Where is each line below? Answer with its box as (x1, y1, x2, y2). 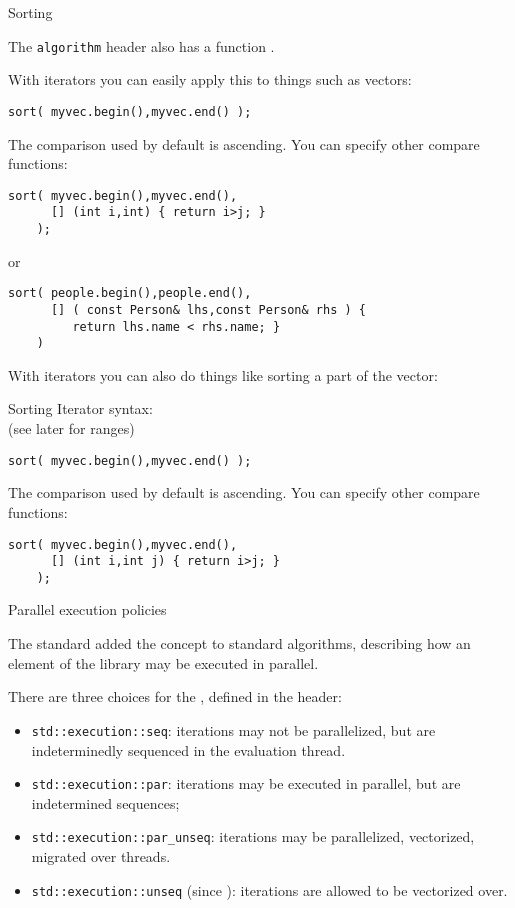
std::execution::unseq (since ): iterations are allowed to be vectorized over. (31, 879, 508, 900)
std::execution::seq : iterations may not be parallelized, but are (31, 719, 436, 740)
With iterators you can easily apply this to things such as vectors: (8, 69, 412, 90)
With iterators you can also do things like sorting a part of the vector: (8, 364, 438, 385)
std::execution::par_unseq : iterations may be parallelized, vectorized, (31, 826, 475, 847)
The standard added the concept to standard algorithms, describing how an (8, 633, 471, 654)
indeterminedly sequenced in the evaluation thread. (31, 739, 346, 760)
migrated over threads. (31, 846, 171, 866)
